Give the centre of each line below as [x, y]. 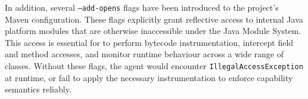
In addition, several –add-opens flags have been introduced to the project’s [142, 7]
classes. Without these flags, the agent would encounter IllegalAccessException [154, 66]
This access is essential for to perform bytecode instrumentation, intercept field [149, 42]
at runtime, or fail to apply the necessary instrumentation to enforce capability [149, 77]
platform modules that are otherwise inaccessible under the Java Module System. [153, 31]
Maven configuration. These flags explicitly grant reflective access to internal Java [154, 19]
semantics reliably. [38, 89]
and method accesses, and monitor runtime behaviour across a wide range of [144, 54]
